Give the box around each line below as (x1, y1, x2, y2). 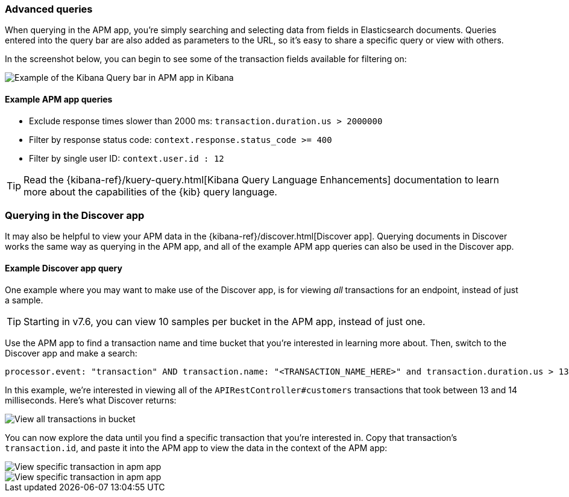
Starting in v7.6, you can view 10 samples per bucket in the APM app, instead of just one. (24, 315, 426, 328)
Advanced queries (5, 3, 93, 15)
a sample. (5, 294, 43, 305)
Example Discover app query (5, 262, 122, 273)
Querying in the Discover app (5, 209, 145, 221)
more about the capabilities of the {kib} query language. (24, 185, 277, 198)
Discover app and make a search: (5, 347, 137, 358)
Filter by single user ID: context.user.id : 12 (29, 153, 224, 163)
